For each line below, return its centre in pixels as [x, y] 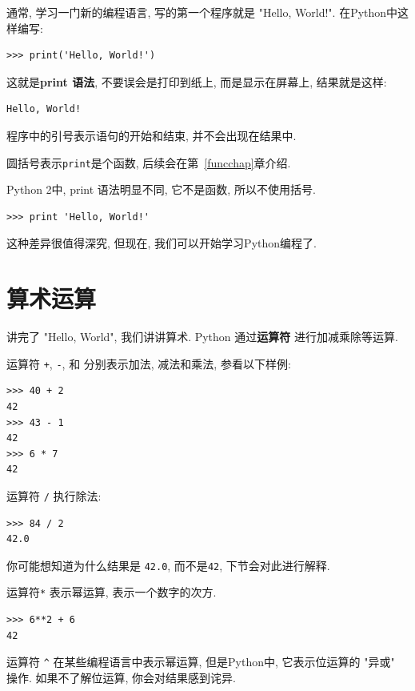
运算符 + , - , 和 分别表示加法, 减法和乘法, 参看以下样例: [149, 363]
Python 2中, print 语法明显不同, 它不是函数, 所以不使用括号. [161, 189]
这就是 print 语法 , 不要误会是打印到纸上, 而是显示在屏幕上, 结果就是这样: [197, 81]
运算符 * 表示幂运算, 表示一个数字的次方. [112, 592]
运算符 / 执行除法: [54, 495]
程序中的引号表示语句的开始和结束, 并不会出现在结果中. [152, 135]
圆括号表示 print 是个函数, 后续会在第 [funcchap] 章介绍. [149, 162]
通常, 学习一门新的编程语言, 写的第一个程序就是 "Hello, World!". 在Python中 [202, 12]
